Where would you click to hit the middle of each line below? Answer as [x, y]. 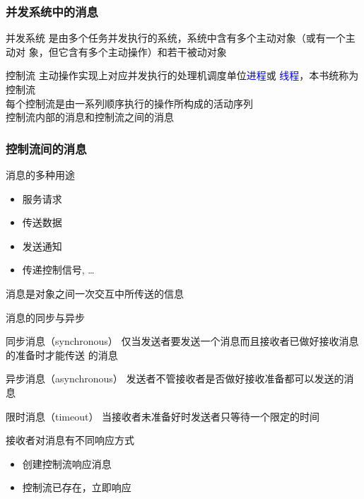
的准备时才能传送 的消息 [62, 354]
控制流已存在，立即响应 [77, 487]
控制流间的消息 [46, 148]
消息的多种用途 [40, 175]
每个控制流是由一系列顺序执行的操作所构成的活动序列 [129, 103]
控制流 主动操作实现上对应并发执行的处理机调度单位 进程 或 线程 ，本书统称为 [182, 75]
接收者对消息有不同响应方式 [70, 440]
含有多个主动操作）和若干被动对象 [147, 51]
